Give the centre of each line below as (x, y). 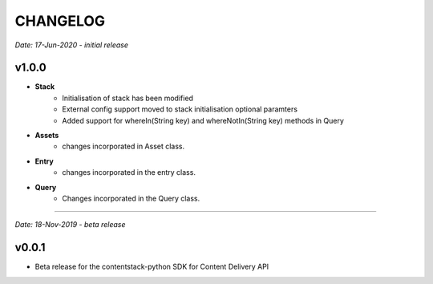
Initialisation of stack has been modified (128, 98)
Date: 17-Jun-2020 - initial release (71, 45)
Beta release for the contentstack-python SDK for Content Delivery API (152, 267)
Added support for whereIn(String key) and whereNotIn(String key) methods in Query (203, 120)
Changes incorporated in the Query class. (131, 198)
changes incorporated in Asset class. (123, 146)
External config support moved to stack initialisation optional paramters (180, 109)
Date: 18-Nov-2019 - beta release (70, 225)
